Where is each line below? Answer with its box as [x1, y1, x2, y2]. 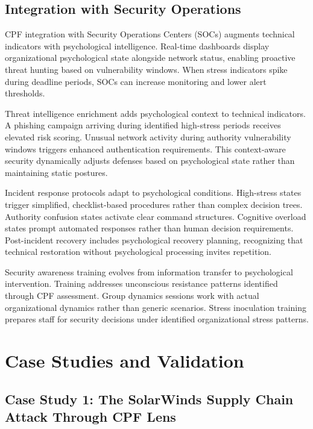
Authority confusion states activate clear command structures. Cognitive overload [5, 210, 306, 222]
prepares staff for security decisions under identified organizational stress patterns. [5, 313, 309, 325]
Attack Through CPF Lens [5, 407, 176, 426]
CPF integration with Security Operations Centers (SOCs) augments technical [5, 28, 295, 40]
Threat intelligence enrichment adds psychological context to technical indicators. [5, 107, 306, 119]
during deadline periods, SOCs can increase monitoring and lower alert [5, 75, 267, 87]
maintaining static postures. [5, 166, 108, 178]
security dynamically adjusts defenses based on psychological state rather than [5, 154, 295, 167]
